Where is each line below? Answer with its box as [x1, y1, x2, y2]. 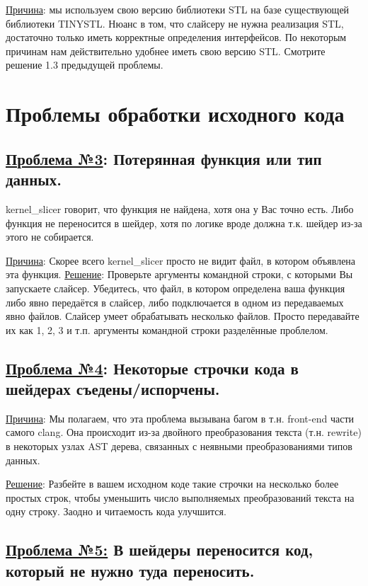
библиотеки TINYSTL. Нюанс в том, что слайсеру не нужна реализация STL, [6, 16, 344, 30]
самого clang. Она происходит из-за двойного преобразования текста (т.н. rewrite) [6, 425, 362, 439]
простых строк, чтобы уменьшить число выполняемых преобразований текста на [6, 490, 355, 505]
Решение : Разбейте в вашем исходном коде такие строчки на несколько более [6, 476, 339, 491]
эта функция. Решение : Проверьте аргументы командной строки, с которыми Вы [6, 267, 353, 282]
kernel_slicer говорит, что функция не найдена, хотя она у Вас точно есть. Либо [6, 201, 354, 216]
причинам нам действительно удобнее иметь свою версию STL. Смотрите [6, 43, 326, 58]
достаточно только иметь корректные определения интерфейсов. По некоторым [6, 30, 347, 45]
